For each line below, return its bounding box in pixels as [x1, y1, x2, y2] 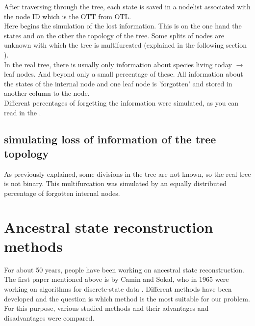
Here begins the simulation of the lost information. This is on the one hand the [4, 21, 242, 31]
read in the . [4, 107, 41, 117]
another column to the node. [4, 88, 90, 98]
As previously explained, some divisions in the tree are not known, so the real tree [4, 168, 251, 179]
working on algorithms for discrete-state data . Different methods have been [4, 284, 232, 294]
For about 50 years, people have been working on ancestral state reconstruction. [4, 264, 244, 274]
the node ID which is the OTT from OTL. [4, 11, 131, 21]
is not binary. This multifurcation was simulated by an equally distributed [4, 178, 227, 189]
